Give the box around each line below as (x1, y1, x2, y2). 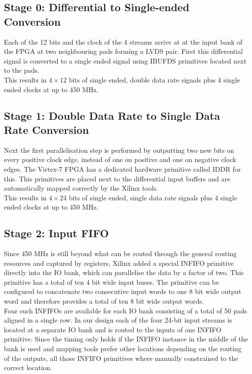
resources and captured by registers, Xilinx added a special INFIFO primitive (4, 258, 234, 268)
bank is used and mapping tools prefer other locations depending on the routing (4, 343, 242, 354)
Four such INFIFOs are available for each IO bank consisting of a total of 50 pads (4, 305, 247, 315)
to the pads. (4, 65, 40, 75)
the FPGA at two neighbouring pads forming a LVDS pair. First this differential (4, 46, 243, 56)
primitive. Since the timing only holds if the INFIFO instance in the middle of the (4, 334, 248, 344)
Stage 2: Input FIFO (4, 226, 109, 241)
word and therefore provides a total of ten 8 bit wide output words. (4, 296, 204, 306)
